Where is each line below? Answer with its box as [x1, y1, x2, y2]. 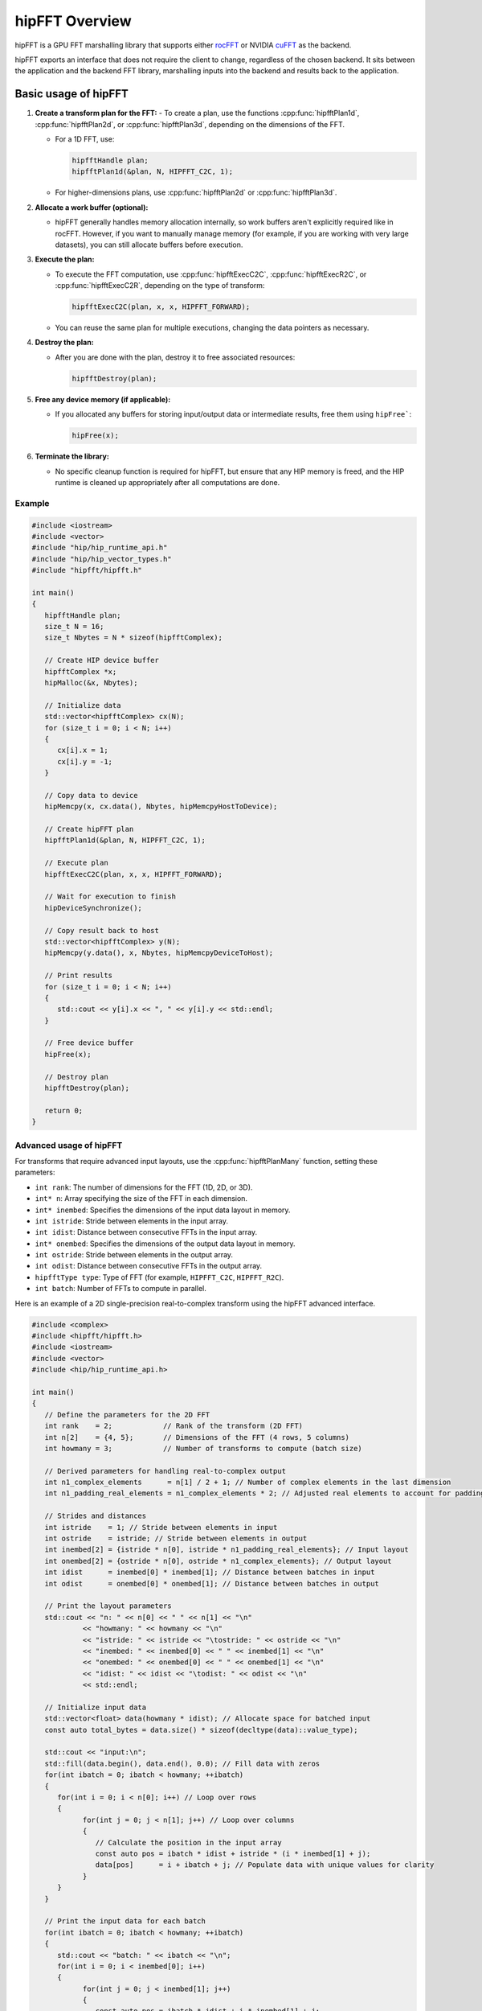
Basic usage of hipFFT [14, 87, 129, 101]
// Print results [44, 971, 112, 981]
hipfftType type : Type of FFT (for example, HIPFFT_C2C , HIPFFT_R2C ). [35, 1272, 284, 1282]
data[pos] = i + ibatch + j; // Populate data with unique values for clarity [95, 1861, 435, 1869]
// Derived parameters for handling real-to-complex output [44, 1466, 287, 1475]
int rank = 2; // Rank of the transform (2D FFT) [44, 1421, 304, 1431]
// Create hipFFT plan [44, 825, 134, 834]
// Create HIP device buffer [44, 656, 160, 665]
